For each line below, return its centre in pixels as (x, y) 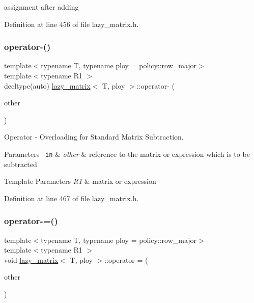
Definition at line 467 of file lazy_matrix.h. (72, 198)
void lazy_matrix (31, 259)
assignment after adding (41, 7)
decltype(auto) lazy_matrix (47, 85)
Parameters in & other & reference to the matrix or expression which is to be (127, 154)
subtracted (21, 164)
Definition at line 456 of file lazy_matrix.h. (72, 24)
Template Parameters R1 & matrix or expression (80, 181)
